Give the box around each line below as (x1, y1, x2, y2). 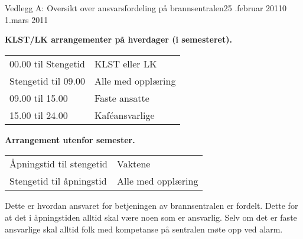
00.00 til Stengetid (9, 56, 86, 70)
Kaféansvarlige (95, 108, 155, 122)
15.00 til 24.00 (9, 108, 68, 122)
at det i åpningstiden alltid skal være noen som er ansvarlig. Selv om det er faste (5, 211, 297, 223)
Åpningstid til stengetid (9, 157, 107, 171)
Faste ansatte (95, 91, 149, 105)
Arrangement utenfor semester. (5, 133, 135, 146)
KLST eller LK (95, 56, 157, 70)
